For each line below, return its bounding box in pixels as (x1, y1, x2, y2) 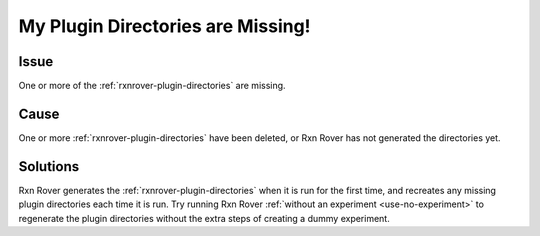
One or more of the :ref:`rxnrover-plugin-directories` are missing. (18, 80, 286, 92)
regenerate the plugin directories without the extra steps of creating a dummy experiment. (18, 212, 390, 224)
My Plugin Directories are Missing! (18, 15, 311, 37)
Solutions (18, 158, 80, 175)
